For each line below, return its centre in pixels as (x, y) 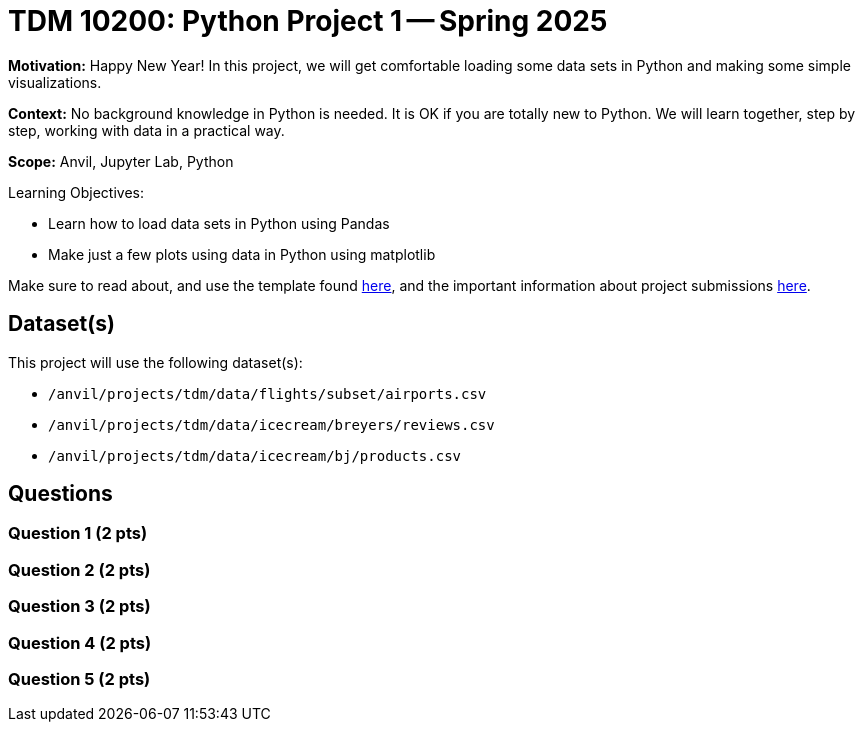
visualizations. (55, 82)
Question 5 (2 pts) (79, 678)
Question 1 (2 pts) (78, 533)
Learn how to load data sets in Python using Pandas (219, 223)
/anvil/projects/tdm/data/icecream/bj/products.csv (255, 455)
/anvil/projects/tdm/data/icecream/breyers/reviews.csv (271, 424)
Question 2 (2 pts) (79, 569)
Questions (60, 494)
